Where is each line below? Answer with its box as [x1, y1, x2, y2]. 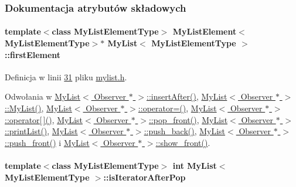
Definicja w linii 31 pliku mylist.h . [5, 70, 127, 83]
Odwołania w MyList [5, 90, 81, 103]
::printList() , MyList [5, 125, 78, 137]
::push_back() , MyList [144, 125, 226, 137]
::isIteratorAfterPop [103, 171, 186, 183]
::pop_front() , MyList [148, 113, 228, 125]
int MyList [172, 159, 217, 171]
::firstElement [5, 48, 61, 60]
